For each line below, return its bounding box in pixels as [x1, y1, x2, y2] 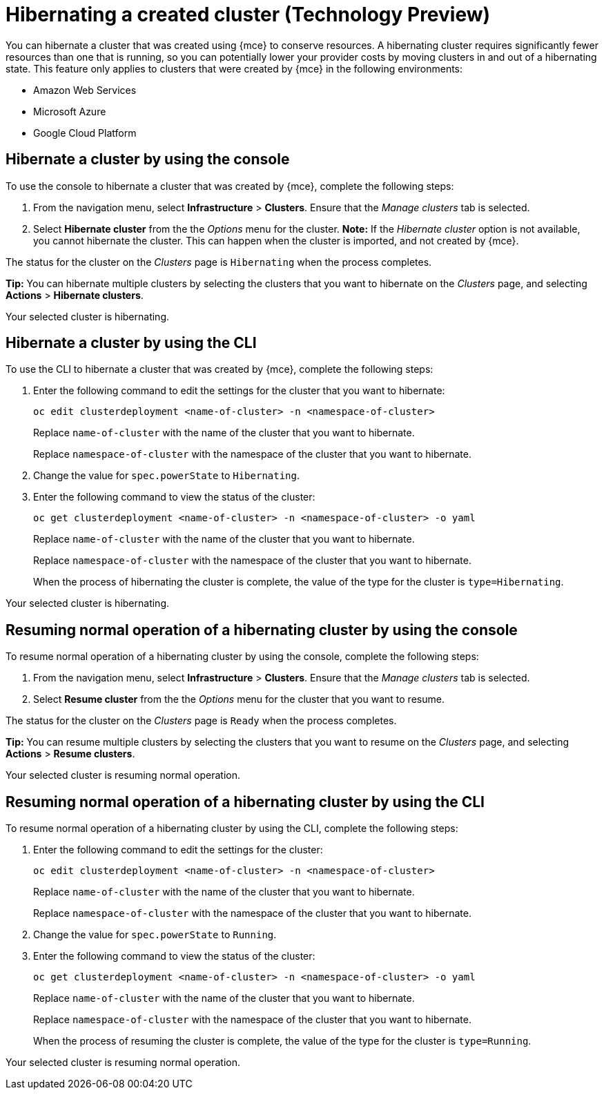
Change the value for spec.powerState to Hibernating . [33, 469, 300, 482]
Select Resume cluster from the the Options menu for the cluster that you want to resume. [33, 693, 445, 706]
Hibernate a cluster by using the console [6, 151, 290, 168]
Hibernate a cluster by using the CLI [6, 334, 257, 352]
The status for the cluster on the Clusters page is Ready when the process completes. [6, 715, 397, 727]
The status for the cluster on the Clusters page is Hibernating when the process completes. [6, 255, 432, 268]
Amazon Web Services [33, 84, 137, 96]
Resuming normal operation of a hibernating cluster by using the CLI [6, 793, 485, 811]
